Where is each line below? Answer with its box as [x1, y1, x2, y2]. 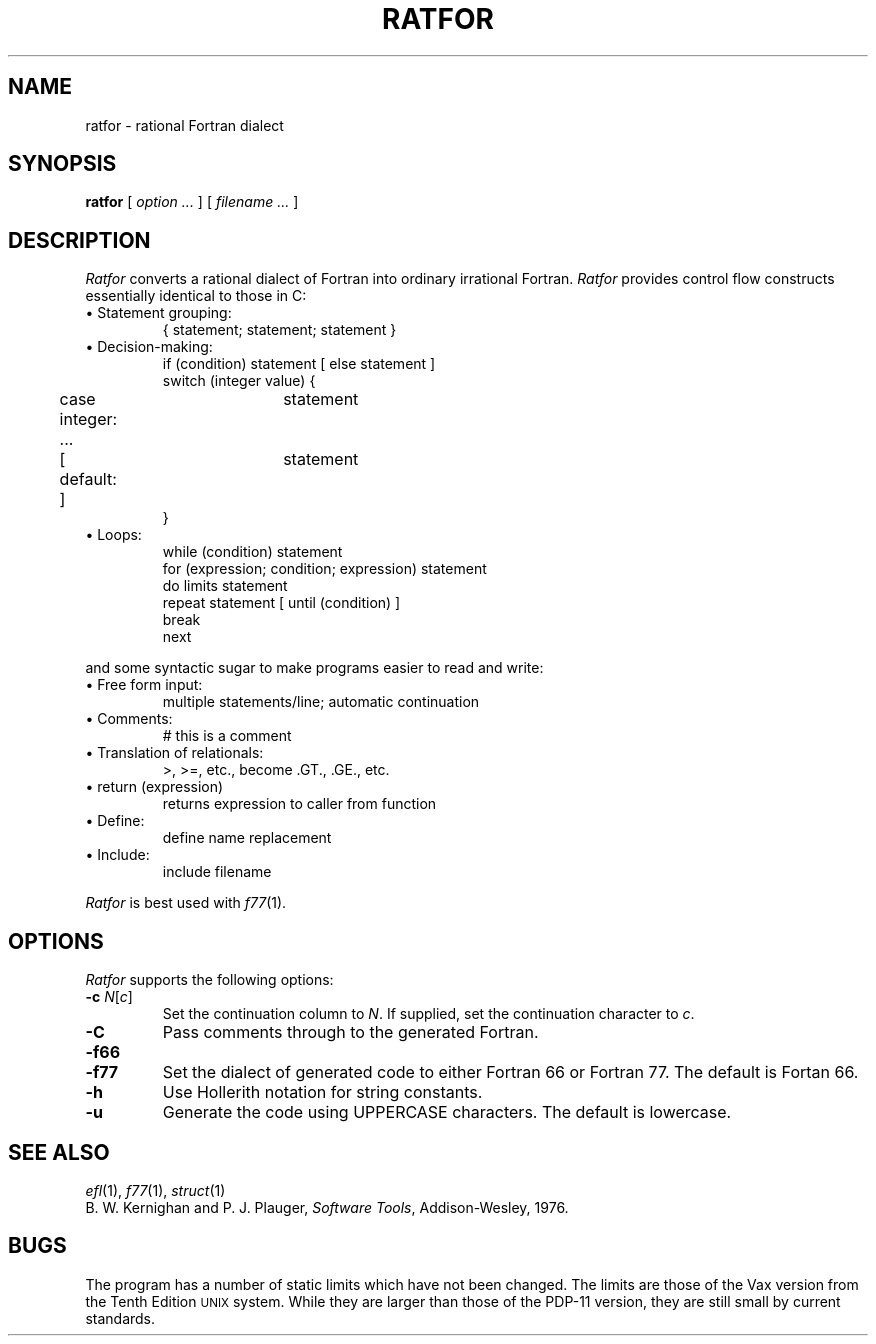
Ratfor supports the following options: [85, 971, 334, 989]
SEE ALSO [8, 1139, 110, 1165]
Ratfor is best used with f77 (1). [85, 894, 287, 912]
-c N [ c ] [85, 988, 133, 1006]
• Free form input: [85, 676, 203, 694]
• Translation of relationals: [85, 744, 264, 762]
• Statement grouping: [85, 304, 232, 322]
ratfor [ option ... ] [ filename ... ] [85, 193, 299, 211]
